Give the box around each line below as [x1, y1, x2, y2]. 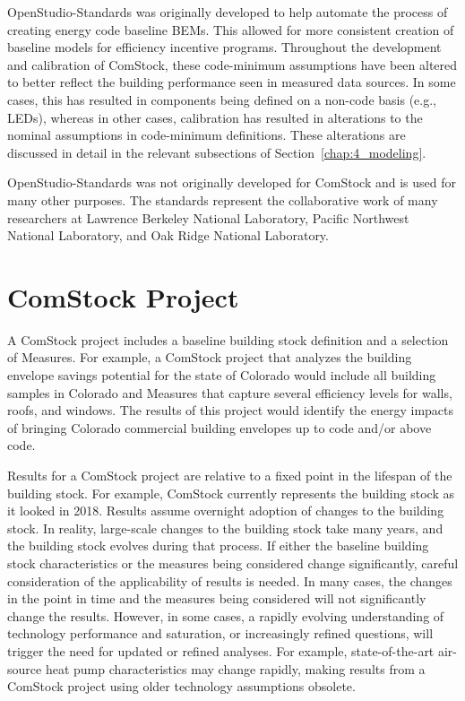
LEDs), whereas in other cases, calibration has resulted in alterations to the [7, 108, 423, 126]
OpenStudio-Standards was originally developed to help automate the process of [7, 3, 448, 21]
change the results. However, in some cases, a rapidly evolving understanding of [7, 606, 444, 625]
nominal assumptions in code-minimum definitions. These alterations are [7, 125, 406, 144]
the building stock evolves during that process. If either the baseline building [7, 536, 429, 555]
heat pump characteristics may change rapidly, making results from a [45, 659, 426, 678]
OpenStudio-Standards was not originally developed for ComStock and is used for [7, 173, 457, 192]
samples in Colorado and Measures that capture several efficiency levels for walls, [7, 383, 452, 402]
